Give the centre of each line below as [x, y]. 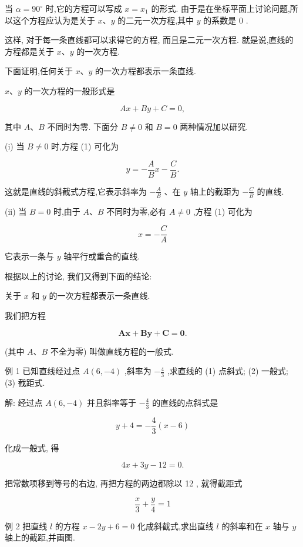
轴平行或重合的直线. [102, 256]
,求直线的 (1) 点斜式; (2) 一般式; [228, 371]
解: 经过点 [24, 402]
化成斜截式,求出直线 [175, 526]
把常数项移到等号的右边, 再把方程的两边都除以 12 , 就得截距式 [124, 483]
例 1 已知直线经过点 [43, 371]
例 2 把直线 [26, 526]
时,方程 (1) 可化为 [85, 146]
